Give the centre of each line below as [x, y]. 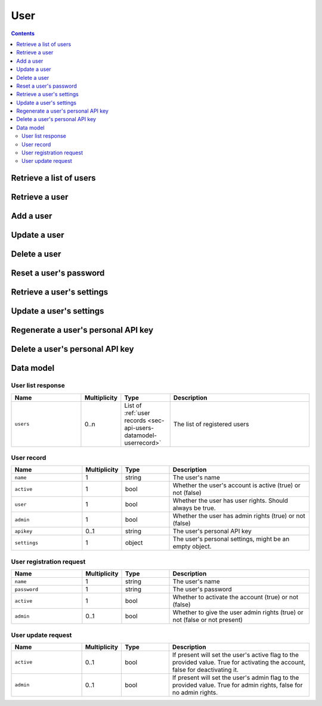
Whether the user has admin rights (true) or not [239, 516]
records [135, 420]
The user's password [202, 589]
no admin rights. [195, 692]
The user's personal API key [212, 531]
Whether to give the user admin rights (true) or [238, 612]
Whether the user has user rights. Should [230, 501]
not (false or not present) [208, 620]
